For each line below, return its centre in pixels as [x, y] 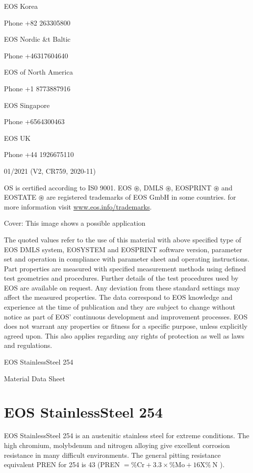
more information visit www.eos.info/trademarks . [78, 206]
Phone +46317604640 [36, 55]
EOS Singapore [27, 105]
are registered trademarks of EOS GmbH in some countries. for [141, 197]
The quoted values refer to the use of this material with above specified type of [123, 239]
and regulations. [28, 345]
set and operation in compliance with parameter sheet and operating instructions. [127, 259]
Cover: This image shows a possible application [75, 223]
